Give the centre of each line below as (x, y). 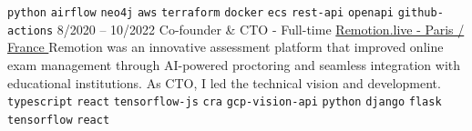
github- (421, 13)
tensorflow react (59, 120)
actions (31, 30)
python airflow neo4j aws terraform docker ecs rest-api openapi (201, 13)
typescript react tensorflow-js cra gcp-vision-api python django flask (225, 102)
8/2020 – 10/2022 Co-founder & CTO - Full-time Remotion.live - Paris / (261, 29)
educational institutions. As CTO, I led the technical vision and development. (224, 82)
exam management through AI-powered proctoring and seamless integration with (234, 64)
